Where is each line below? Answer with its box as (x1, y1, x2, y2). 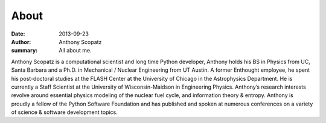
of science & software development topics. (11, 109, 118, 116)
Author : (11, 38, 31, 45)
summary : (11, 47, 38, 54)
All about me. (59, 47, 92, 54)
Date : (11, 30, 25, 37)
